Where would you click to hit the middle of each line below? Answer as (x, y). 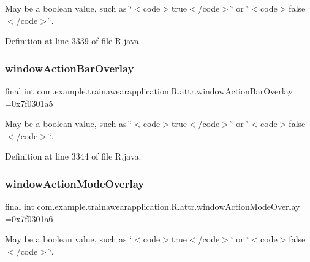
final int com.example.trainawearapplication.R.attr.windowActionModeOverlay (153, 206)
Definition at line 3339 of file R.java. (73, 41)
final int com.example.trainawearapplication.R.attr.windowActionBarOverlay (149, 91)
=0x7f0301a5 (29, 103)
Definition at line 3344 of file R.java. (73, 156)
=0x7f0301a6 (29, 218)
